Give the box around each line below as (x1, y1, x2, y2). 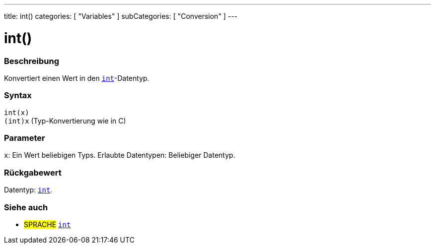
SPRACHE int (24, 220, 71, 229)
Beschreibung (4, 56, 60, 66)
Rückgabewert (4, 167, 62, 178)
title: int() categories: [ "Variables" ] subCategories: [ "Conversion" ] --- (4, 12, 238, 20)
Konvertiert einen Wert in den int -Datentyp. (4, 73, 149, 82)
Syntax (4, 90, 32, 101)
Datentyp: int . (4, 186, 53, 194)
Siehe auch (4, 202, 48, 212)
